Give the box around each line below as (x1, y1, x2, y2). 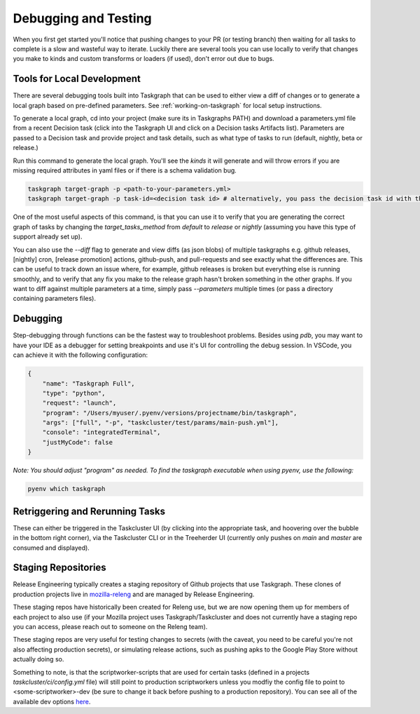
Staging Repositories (13, 562, 106, 574)
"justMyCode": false (42, 438, 113, 446)
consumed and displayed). (13, 544, 90, 552)
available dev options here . (13, 697, 91, 706)
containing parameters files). (13, 295, 97, 303)
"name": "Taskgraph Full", (42, 379, 136, 387)
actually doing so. (13, 655, 64, 664)
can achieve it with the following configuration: (13, 351, 148, 359)
